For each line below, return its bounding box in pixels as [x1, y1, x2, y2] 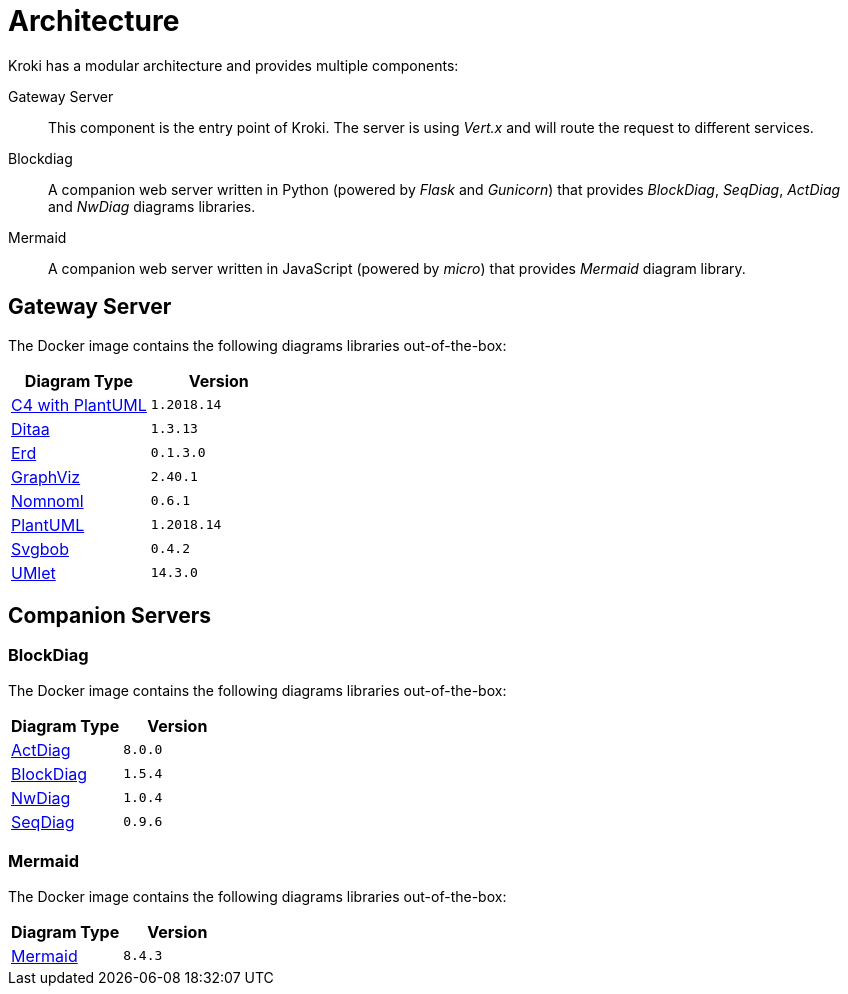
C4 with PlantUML [11, 394, 147, 415]
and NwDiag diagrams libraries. [48, 197, 256, 215]
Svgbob [11, 538, 69, 559]
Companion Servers [8, 603, 212, 629]
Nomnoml [11, 490, 84, 511]
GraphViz [11, 466, 81, 487]
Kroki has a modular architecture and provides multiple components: [8, 56, 459, 74]
